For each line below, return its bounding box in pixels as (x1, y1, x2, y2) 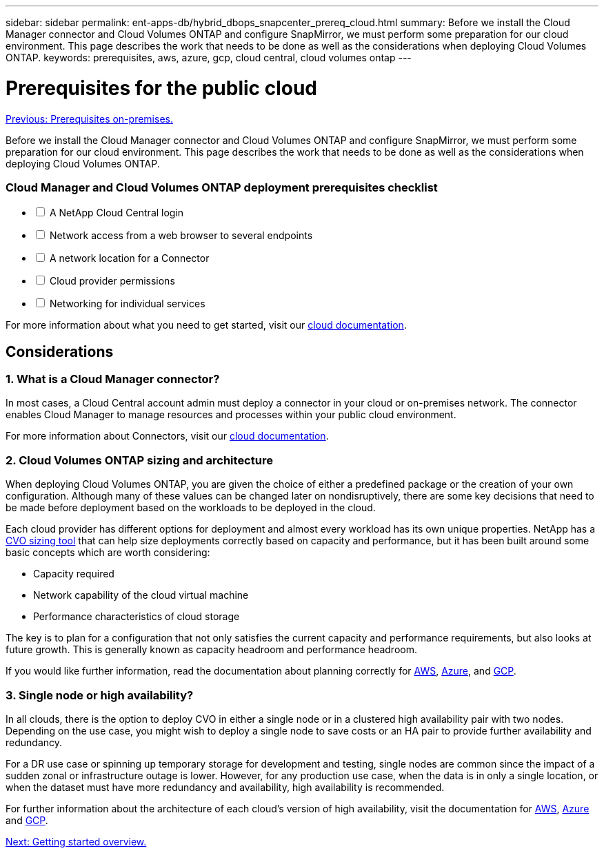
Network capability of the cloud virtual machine (33, 589, 249, 602)
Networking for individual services (49, 298, 205, 310)
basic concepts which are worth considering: (6, 546, 210, 559)
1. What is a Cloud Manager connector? (6, 372, 220, 387)
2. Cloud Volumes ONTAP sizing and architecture (6, 453, 273, 467)
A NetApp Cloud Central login (49, 207, 184, 219)
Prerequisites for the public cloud (6, 76, 317, 100)
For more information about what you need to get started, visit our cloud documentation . (6, 319, 407, 331)
